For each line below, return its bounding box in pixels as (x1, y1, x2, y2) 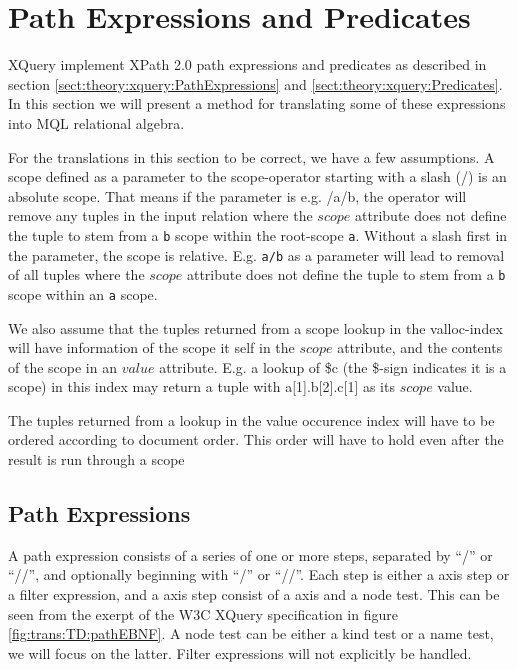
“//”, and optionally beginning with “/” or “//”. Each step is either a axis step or (8, 564, 510, 585)
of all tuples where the (8, 264, 145, 285)
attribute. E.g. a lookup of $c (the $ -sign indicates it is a (159, 356, 507, 377)
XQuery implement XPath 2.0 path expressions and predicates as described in (8, 54, 487, 75)
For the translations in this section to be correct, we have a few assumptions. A (8, 146, 495, 167)
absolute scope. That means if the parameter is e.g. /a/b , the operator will (8, 185, 467, 206)
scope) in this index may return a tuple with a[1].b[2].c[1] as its (8, 376, 395, 397)
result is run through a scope (8, 449, 185, 470)
